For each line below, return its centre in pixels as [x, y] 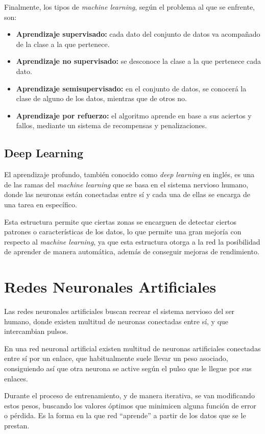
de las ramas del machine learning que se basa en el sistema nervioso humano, [126, 184]
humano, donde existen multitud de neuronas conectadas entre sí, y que [116, 321]
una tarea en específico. [41, 204]
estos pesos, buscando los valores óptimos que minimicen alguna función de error [130, 405]
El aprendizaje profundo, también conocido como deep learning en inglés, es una [129, 174]
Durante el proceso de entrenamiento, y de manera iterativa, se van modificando [129, 395]
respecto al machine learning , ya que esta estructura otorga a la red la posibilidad [132, 241]
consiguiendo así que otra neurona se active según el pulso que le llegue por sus [128, 368]
